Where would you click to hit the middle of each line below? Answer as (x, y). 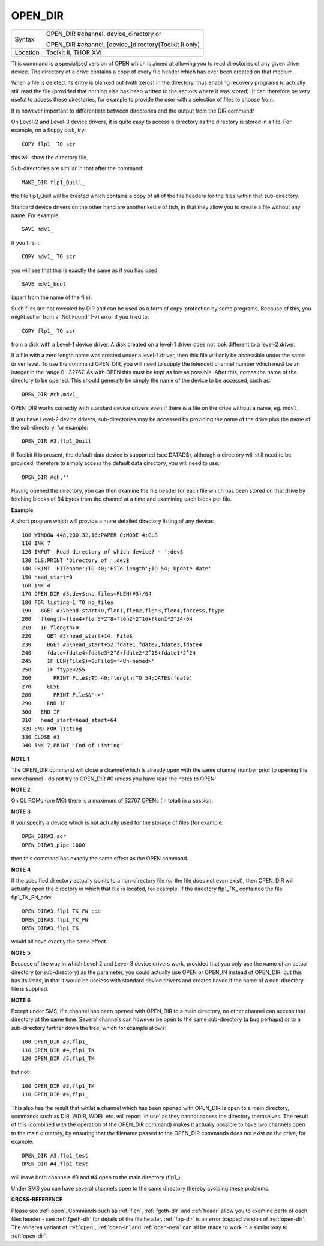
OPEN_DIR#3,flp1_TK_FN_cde (61, 911)
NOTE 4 (21, 869)
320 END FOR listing (52, 729)
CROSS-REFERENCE (37, 1200)
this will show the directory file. (49, 158)
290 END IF (44, 703)
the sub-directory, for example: (49, 428)
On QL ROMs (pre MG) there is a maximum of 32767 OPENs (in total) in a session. (112, 801)
